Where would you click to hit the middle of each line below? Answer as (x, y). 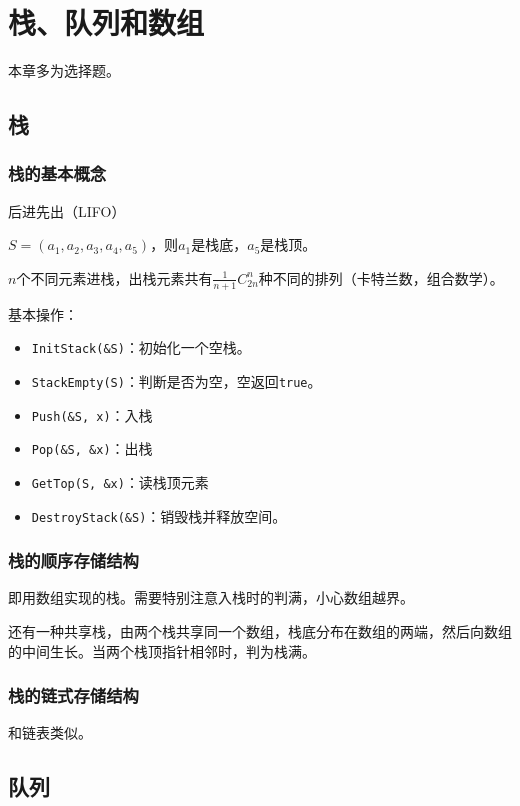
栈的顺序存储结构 (73, 560)
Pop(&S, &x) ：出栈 (92, 448)
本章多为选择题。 (64, 70)
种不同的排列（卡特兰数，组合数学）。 (381, 277)
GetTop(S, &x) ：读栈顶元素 (120, 481)
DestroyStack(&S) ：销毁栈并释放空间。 (159, 515)
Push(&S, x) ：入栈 (92, 414)
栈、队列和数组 (106, 22)
